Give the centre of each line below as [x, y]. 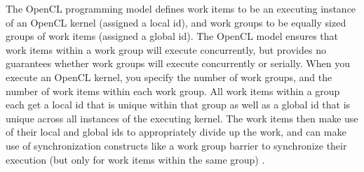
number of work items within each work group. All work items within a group [173, 91]
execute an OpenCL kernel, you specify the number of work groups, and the [169, 77]
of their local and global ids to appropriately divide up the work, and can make [176, 132]
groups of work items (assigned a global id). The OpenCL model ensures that [172, 36]
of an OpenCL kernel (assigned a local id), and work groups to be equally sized [176, 22]
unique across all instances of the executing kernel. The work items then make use [182, 118]
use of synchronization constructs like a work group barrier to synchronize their [176, 145]
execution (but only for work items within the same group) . [135, 159]
